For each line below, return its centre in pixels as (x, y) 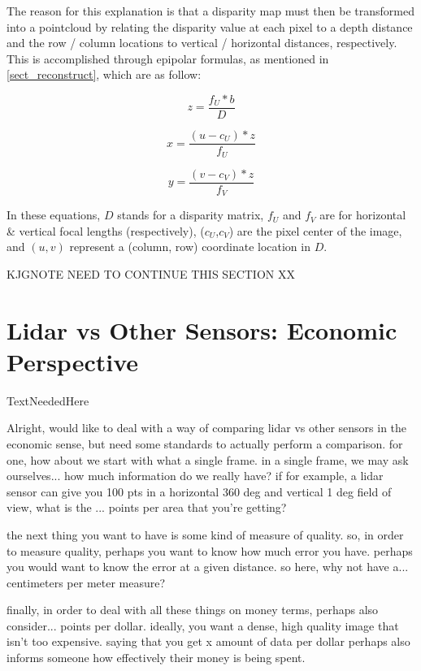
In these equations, (54, 215)
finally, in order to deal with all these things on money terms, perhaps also (193, 610)
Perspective (73, 361)
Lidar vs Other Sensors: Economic (202, 329)
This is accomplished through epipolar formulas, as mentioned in (168, 58)
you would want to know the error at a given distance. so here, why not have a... (208, 567)
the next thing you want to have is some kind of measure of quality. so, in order (205, 534)
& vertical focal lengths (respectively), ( (106, 230)
